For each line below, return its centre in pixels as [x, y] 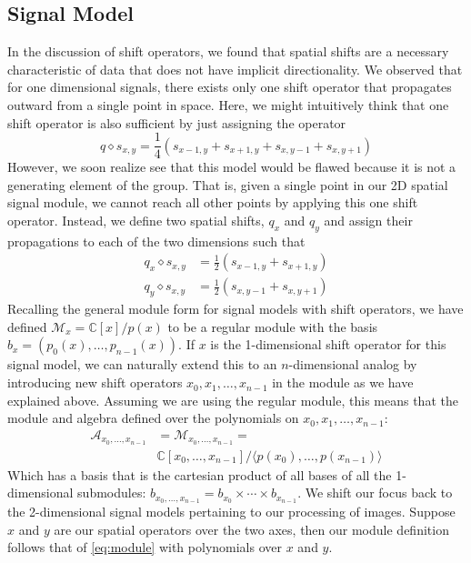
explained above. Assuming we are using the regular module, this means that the [233, 400]
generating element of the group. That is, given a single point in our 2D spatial [228, 184]
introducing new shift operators [95, 382]
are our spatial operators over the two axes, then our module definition [251, 529]
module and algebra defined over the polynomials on [153, 418]
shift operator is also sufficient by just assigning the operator [177, 122]
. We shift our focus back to [375, 493]
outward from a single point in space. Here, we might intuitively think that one [228, 104]
